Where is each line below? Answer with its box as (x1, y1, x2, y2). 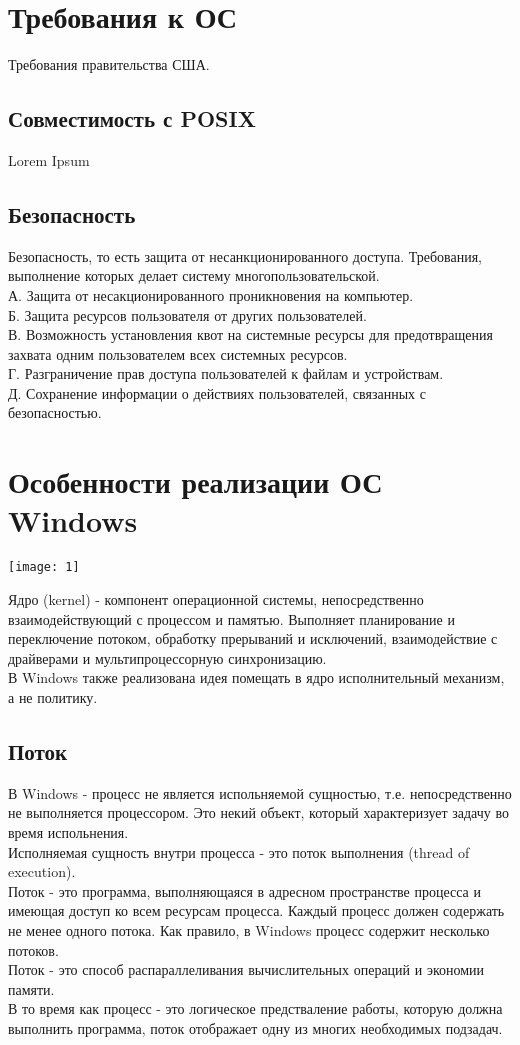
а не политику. (8, 687, 98, 707)
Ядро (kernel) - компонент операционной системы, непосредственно (8, 589, 424, 610)
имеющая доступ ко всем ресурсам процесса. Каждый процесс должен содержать (8, 900, 505, 921)
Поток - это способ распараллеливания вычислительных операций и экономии (8, 959, 485, 980)
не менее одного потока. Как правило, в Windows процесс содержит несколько (8, 919, 490, 940)
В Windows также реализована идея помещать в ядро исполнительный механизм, (8, 667, 505, 688)
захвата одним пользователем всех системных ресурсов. (8, 343, 348, 364)
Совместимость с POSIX (8, 103, 256, 134)
